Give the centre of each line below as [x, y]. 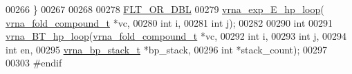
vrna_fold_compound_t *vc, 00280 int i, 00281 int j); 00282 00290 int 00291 [169, 22]
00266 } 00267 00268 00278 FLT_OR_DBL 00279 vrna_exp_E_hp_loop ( [165, 9]
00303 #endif [34, 63]
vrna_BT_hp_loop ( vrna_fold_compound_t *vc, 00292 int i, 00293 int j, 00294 [176, 36]
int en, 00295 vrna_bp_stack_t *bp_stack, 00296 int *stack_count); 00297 [167, 49]
